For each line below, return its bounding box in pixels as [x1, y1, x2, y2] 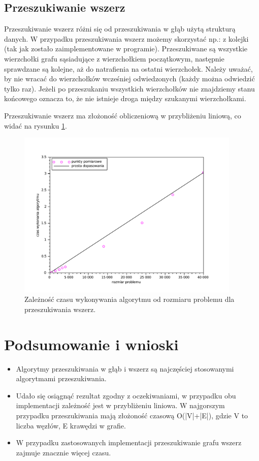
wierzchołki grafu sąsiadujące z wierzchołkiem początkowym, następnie [4, 53, 224, 64]
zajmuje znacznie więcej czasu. [16, 447, 111, 457]
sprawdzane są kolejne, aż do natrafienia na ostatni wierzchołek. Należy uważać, [4, 63, 253, 74]
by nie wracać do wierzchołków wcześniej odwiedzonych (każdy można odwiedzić [4, 73, 255, 84]
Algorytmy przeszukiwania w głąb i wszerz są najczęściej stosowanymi [16, 363, 234, 374]
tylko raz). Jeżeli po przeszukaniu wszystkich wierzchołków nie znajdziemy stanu [4, 83, 255, 94]
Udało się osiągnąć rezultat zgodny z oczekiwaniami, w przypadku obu [16, 390, 236, 401]
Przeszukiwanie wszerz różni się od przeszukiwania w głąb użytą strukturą [4, 23, 236, 34]
